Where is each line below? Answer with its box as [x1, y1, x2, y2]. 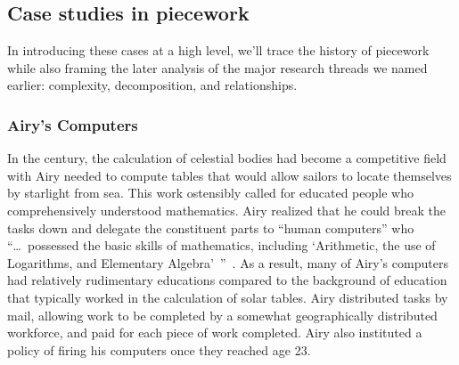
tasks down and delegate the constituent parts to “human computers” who [7, 218, 414, 237]
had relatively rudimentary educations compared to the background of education [7, 271, 447, 289]
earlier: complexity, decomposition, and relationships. [7, 76, 298, 94]
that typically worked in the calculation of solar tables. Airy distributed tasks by [7, 288, 448, 306]
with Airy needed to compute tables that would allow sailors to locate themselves [7, 166, 452, 184]
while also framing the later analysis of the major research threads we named [7, 58, 428, 77]
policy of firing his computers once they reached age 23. [7, 340, 311, 359]
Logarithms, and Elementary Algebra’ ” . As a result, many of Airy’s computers [7, 253, 448, 272]
